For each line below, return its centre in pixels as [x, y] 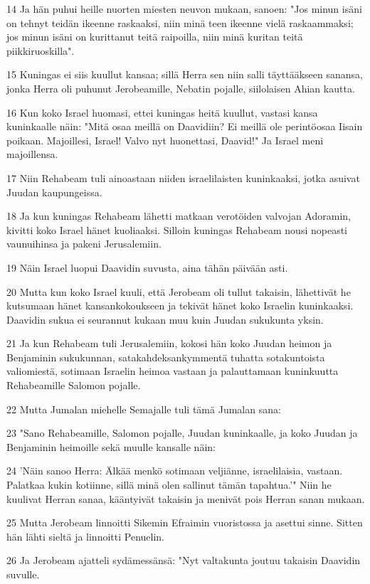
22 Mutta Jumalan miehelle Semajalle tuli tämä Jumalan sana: [144, 409]
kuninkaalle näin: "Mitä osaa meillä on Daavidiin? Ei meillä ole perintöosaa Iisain [185, 126]
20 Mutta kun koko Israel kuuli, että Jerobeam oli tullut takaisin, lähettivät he [179, 291]
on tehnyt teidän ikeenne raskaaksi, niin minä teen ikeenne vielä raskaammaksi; [180, 22]
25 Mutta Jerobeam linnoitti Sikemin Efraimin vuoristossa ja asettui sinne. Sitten [185, 522]
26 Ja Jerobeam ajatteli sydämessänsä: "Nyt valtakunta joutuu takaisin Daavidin [184, 560]
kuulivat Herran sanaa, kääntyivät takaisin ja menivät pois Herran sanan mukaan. [186, 498]
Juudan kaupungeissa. [54, 192]
